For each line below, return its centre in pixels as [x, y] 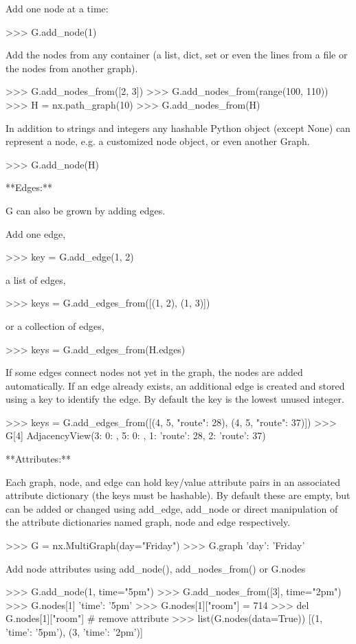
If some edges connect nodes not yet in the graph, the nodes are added [154, 372]
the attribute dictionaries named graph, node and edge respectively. [148, 522]
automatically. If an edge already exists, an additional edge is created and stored [175, 385]
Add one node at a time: [57, 8]
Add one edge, [36, 233]
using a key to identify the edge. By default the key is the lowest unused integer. [175, 399]
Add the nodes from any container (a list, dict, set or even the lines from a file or [177, 55]
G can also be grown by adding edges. [86, 210]
